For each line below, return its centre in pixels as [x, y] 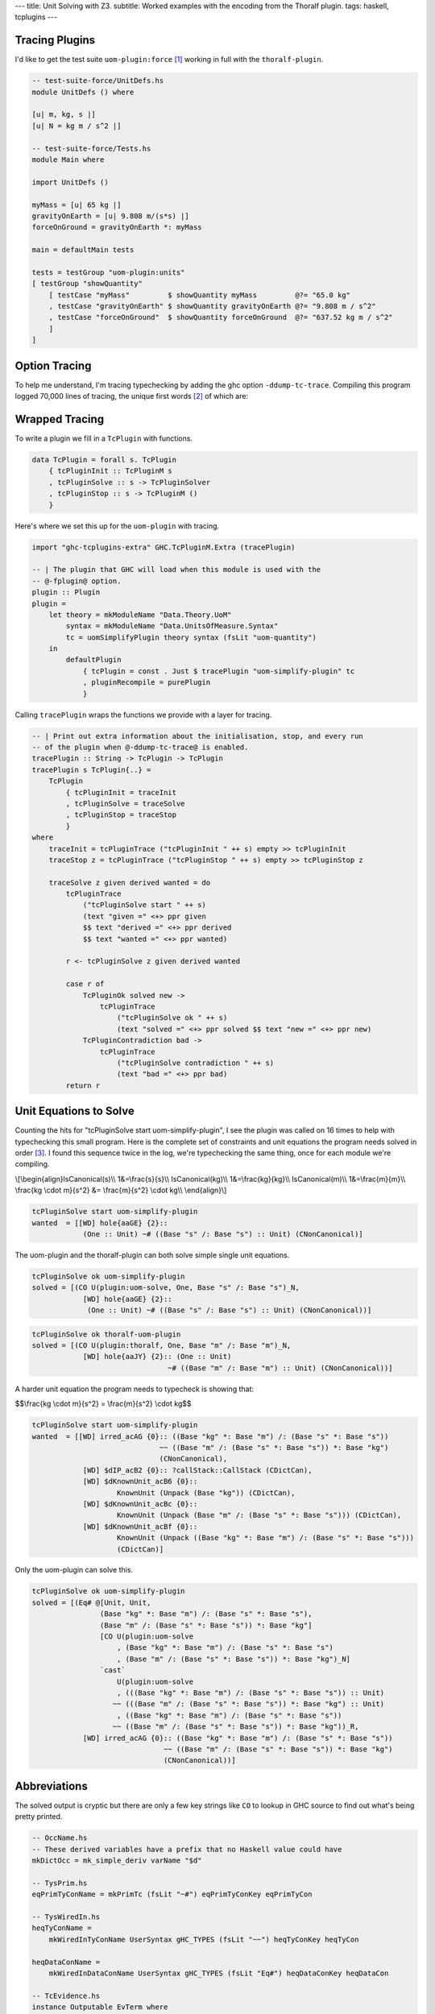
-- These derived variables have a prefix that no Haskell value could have [187, 1849]
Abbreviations [51, 1786]
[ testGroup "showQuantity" [87, 284]
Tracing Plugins [55, 40]
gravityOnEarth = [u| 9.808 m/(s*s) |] [110, 216]
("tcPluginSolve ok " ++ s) [172, 1018]
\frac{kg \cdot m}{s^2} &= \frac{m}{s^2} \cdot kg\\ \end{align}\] [121, 1190]
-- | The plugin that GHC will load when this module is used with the [176, 570]
